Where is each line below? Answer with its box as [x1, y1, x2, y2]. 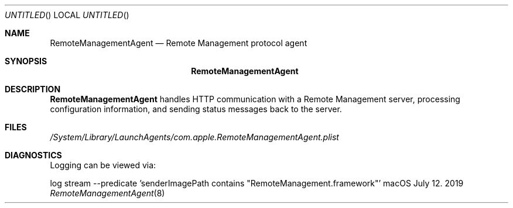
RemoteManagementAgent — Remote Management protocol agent [50, 38, 307, 48]
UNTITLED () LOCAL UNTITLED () [5, 10, 129, 20]
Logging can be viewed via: [50, 160, 156, 170]
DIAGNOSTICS [5, 150, 62, 160]
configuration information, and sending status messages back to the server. [50, 104, 342, 114]
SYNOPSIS [5, 56, 47, 66]
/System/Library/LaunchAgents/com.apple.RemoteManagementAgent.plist [50, 132, 339, 142]
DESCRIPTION [5, 84, 61, 94]
